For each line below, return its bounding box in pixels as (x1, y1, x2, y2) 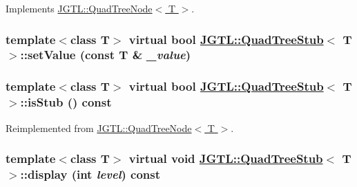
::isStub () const (20, 93, 112, 111)
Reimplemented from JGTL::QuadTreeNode (6, 120, 192, 135)
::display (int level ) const (20, 165, 161, 182)
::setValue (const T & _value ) (20, 46, 191, 63)
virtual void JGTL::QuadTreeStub (128, 150, 323, 167)
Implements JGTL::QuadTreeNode (6, 1, 153, 15)
